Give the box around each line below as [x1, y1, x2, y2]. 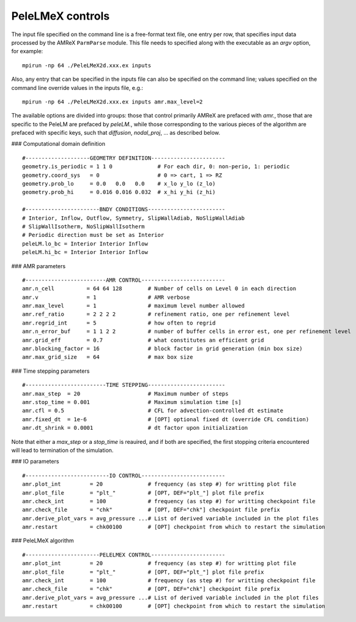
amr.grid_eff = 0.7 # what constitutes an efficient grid [22, 337, 264, 343]
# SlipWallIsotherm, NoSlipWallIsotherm [22, 223, 145, 230]
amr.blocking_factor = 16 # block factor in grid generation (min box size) [22, 345, 303, 352]
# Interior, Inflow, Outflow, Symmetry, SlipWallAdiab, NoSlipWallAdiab [22, 214, 245, 222]
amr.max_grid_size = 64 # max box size [22, 354, 193, 361]
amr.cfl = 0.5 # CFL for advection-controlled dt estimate [22, 407, 284, 414]
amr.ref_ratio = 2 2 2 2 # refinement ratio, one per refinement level [22, 311, 290, 318]
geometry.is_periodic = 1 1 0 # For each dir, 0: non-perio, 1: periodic [22, 163, 290, 170]
